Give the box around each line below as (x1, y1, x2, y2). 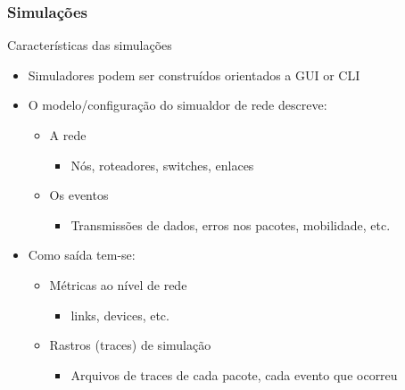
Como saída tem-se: (28, 245, 136, 264)
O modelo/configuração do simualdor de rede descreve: (28, 95, 327, 114)
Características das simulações (7, 36, 172, 54)
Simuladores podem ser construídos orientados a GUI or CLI (28, 65, 360, 84)
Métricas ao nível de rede (49, 275, 187, 294)
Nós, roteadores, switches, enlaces (70, 155, 254, 174)
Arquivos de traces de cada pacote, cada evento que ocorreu (70, 365, 398, 384)
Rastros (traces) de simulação (49, 336, 211, 354)
